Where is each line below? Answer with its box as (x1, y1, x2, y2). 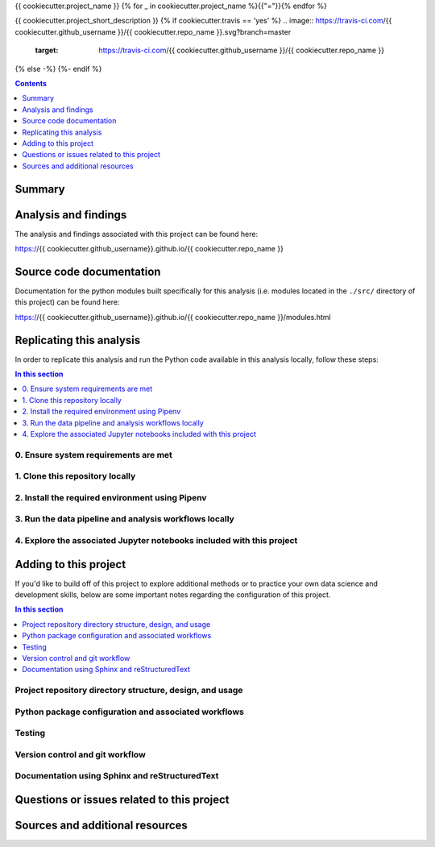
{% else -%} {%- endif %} (14, 64, 102, 73)
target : (35, 45, 59, 56)
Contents (14, 78, 48, 88)
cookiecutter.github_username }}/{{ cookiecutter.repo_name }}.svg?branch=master (14, 27, 292, 36)
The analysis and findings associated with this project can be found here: (14, 229, 258, 239)
